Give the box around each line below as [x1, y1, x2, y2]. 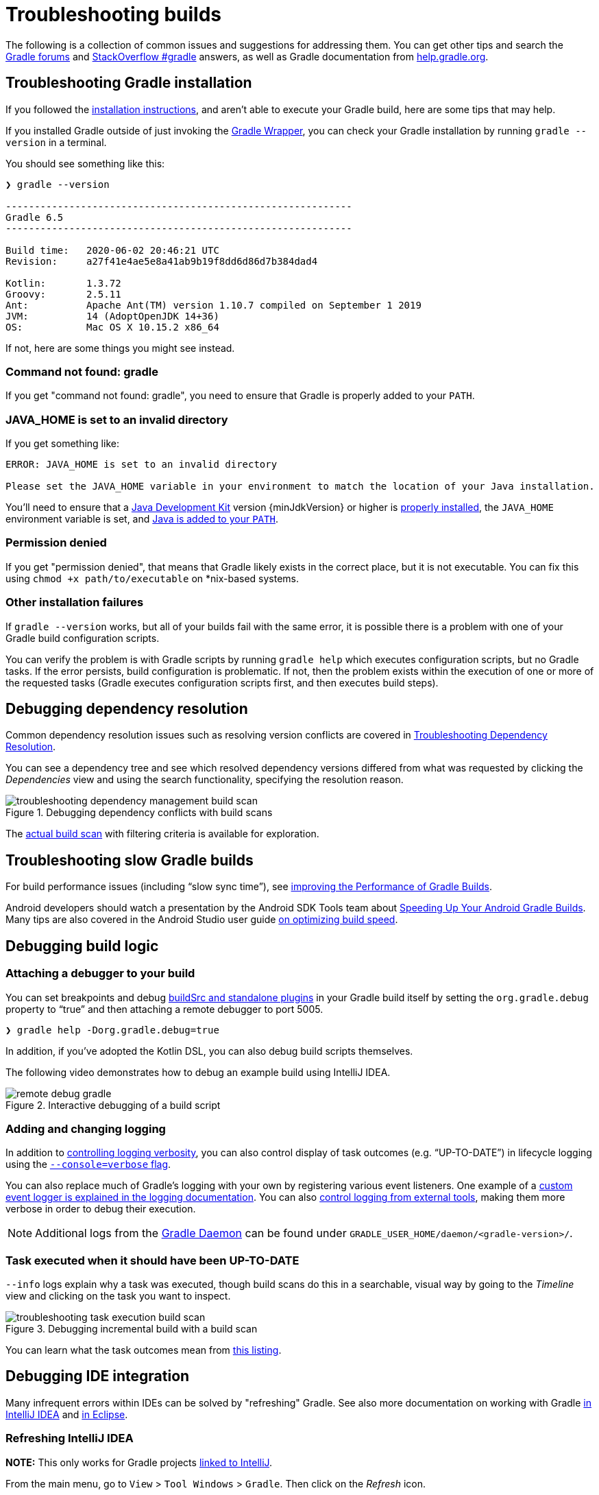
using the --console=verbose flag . [5, 1158, 171, 1171]
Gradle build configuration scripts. [5, 632, 160, 644]
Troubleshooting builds [5, 3, 221, 26]
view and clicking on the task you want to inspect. [5, 1290, 231, 1302]
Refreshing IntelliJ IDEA [5, 1431, 134, 1446]
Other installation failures [5, 595, 144, 610]
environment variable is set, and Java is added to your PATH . [5, 513, 278, 525]
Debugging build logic [5, 937, 159, 955]
